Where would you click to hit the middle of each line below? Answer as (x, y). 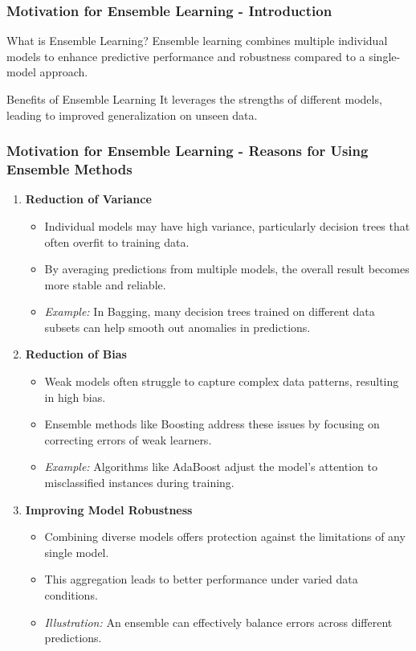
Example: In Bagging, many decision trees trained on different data (210, 311)
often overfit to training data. (117, 242)
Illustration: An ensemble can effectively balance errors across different (218, 622)
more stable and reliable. (105, 284)
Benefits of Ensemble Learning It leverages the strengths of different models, (194, 99)
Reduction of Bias (76, 354)
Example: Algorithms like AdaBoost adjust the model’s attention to (211, 467)
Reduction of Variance (88, 199)
